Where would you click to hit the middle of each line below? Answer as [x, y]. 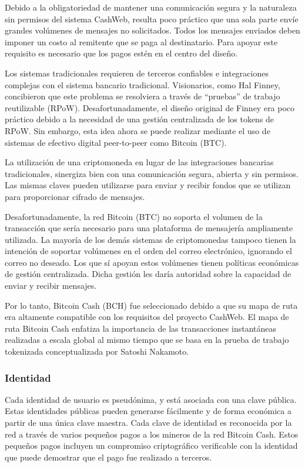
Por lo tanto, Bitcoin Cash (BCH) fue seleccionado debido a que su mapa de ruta [151, 305]
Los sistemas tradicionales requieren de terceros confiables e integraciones [137, 73]
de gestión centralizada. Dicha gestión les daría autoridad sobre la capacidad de [148, 274]
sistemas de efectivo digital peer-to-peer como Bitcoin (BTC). [116, 142]
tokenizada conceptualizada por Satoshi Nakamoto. [97, 351]
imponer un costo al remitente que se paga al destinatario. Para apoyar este [141, 41]
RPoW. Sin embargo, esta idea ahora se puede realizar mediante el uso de [138, 130]
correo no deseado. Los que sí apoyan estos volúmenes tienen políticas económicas [152, 262]
